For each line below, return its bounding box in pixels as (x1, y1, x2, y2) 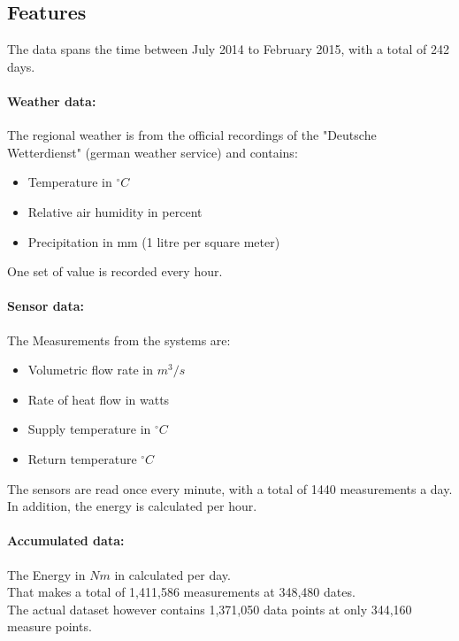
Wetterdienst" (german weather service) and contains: (7, 143, 298, 161)
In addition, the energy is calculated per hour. (7, 497, 257, 515)
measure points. (7, 617, 92, 636)
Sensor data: (7, 297, 84, 315)
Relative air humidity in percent (27, 202, 203, 220)
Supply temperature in (27, 420, 151, 438)
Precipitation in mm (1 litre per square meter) (27, 232, 280, 251)
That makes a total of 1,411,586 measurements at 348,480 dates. (7, 583, 356, 601)
